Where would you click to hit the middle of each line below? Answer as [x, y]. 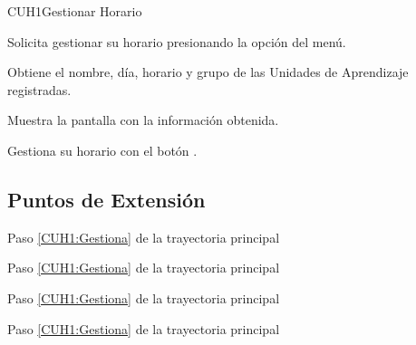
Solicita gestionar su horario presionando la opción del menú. [177, 41]
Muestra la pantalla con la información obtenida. [143, 120]
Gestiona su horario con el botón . [102, 150]
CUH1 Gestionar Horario [75, 11]
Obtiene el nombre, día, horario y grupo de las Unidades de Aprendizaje [208, 72]
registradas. [39, 89]
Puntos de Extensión [106, 199]
